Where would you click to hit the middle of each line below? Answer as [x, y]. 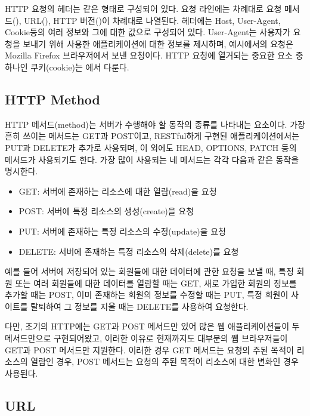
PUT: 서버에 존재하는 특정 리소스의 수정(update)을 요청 [122, 231]
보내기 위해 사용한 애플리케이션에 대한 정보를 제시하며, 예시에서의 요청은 [158, 43]
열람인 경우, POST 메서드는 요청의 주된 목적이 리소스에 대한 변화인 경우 [165, 361]
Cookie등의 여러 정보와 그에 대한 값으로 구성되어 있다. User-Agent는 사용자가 [148, 32]
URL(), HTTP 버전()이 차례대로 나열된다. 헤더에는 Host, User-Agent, [152, 20]
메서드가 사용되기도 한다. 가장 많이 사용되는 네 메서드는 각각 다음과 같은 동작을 [152, 159]
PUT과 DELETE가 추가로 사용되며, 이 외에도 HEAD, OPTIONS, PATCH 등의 [151, 147]
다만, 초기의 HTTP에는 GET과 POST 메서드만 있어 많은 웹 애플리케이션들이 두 [152, 326]
